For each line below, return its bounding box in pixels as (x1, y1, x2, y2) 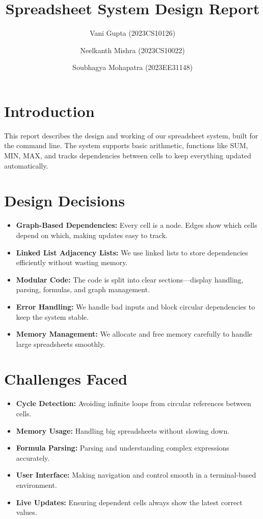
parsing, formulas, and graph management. (16, 284, 150, 295)
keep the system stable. (16, 311, 89, 322)
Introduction (4, 100, 95, 121)
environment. (16, 479, 57, 490)
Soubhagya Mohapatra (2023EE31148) (72, 62, 193, 73)
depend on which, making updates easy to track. (16, 229, 168, 240)
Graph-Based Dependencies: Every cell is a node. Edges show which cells (16, 220, 257, 230)
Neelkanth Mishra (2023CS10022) (80, 44, 185, 55)
